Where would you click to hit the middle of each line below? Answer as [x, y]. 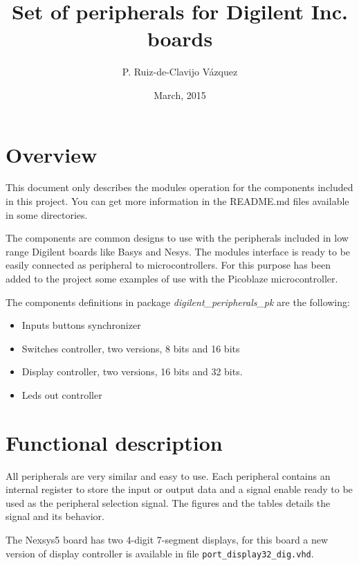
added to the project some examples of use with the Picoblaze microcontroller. [172, 278]
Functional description [114, 442]
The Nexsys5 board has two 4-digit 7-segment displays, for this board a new [167, 540]
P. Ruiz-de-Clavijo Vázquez [180, 72]
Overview [52, 154]
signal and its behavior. [55, 516]
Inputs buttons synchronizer [81, 325]
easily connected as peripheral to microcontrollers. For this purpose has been [168, 265]
